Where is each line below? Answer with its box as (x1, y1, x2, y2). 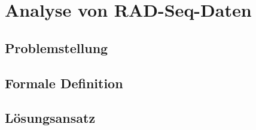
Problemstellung (5, 38, 108, 57)
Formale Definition (5, 73, 123, 92)
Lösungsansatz (5, 109, 96, 127)
